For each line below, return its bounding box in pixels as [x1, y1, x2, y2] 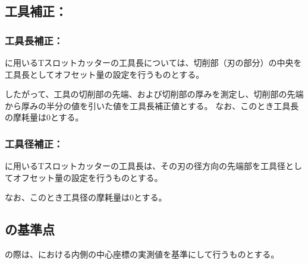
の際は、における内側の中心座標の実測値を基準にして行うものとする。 [5, 248, 279, 260]
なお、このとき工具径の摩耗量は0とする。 [5, 191, 167, 203]
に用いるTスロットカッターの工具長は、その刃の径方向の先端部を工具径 [5, 160, 286, 172]
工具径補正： [5, 136, 64, 151]
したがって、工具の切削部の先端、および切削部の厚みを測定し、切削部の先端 [5, 88, 304, 100]
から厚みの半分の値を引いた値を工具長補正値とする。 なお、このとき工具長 [5, 99, 299, 112]
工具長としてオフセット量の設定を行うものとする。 [5, 68, 205, 80]
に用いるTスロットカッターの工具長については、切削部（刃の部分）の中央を [5, 56, 302, 68]
